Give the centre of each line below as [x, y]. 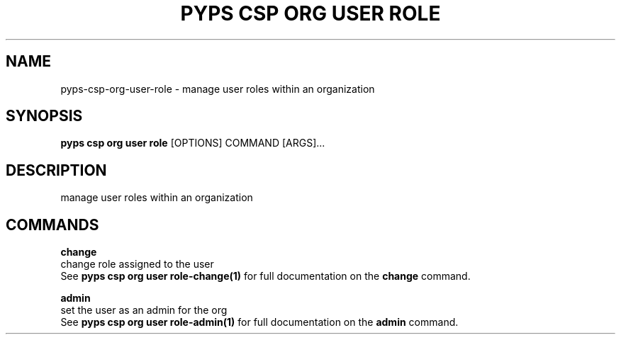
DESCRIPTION [56, 170]
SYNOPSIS [44, 116]
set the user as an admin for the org [144, 310]
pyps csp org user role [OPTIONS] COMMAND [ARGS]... [193, 143]
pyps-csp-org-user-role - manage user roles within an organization [218, 89]
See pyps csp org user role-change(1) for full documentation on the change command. [265, 276]
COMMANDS [52, 225]
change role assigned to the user [137, 264]
